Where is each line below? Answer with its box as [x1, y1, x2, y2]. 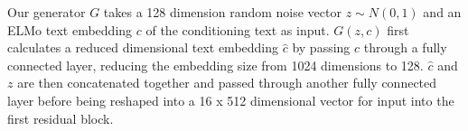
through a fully [363, 38, 447, 57]
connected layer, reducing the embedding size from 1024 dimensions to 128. [7, 55, 424, 74]
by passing [292, 38, 351, 57]
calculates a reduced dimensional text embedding [7, 38, 279, 57]
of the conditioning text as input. [145, 20, 330, 39]
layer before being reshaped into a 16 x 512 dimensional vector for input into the [7, 90, 454, 109]
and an [423, 3, 462, 21]
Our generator [7, 3, 86, 21]
